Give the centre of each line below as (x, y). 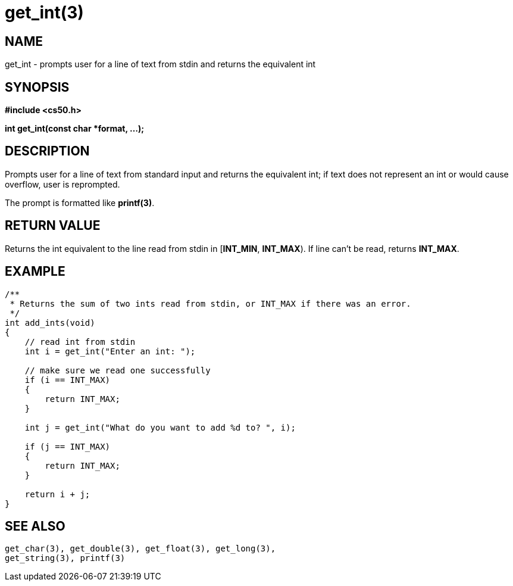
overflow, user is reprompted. (62, 184)
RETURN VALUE (53, 226)
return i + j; (57, 494)
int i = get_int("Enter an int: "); (110, 351)
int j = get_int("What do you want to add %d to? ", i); (160, 427)
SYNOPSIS (37, 87)
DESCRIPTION (47, 151)
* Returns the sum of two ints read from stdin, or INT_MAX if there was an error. (210, 303)
